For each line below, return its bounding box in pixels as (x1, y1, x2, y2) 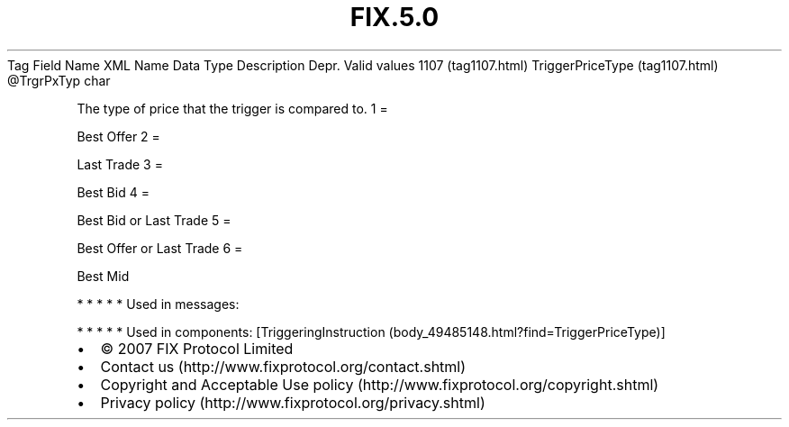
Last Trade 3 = (77, 156, 163, 172)
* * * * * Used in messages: (77, 295, 240, 312)
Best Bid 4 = (77, 184, 150, 200)
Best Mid (77, 268, 130, 284)
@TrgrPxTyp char (7, 72, 111, 88)
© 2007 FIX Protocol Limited (100, 339, 294, 358)
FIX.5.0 (349, 2, 440, 32)
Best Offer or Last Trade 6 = (77, 240, 243, 256)
